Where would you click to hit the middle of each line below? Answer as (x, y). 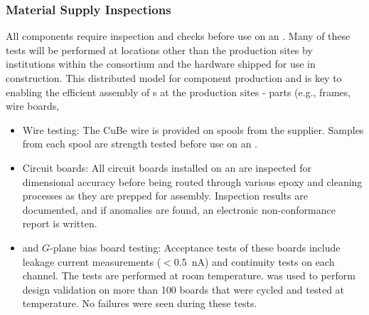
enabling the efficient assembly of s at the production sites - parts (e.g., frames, (178, 92)
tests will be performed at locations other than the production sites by (159, 50)
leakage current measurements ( (92, 261)
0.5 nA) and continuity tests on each (254, 261)
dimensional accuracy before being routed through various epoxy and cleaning (192, 181)
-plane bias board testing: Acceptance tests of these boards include (195, 247)
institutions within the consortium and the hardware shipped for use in (161, 64)
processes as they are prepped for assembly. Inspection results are (165, 196)
